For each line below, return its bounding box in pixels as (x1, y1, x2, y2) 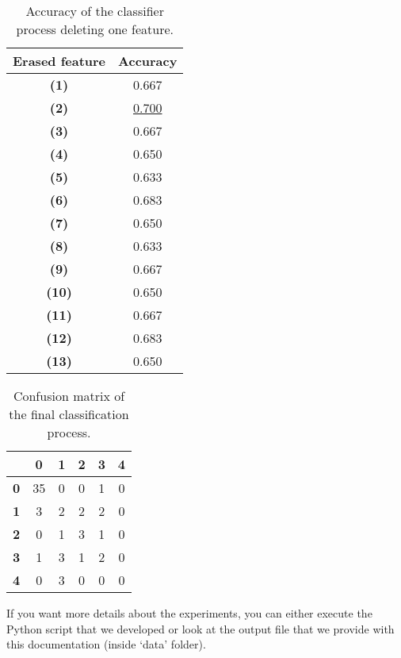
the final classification (9, 405, 129, 423)
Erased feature (13, 52, 106, 70)
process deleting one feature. (16, 20, 174, 38)
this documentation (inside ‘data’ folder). (6, 636, 206, 652)
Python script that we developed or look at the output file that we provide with (6, 620, 395, 637)
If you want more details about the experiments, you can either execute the (6, 605, 372, 621)
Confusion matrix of (13, 387, 125, 405)
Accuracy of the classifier (25, 2, 164, 20)
